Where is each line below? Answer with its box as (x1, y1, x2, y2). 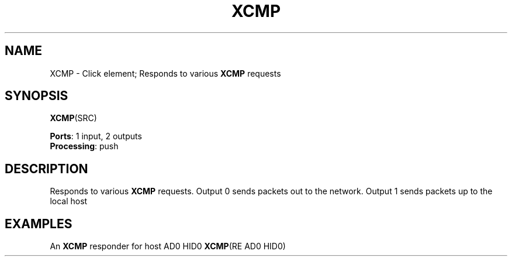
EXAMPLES (5, 216, 72, 231)
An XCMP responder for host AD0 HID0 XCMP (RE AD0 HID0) (50, 241, 286, 252)
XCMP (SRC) (50, 113, 97, 123)
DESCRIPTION (5, 161, 88, 176)
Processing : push (50, 141, 119, 152)
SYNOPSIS (5, 88, 68, 104)
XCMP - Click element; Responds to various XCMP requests (50, 68, 281, 78)
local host (50, 196, 88, 207)
